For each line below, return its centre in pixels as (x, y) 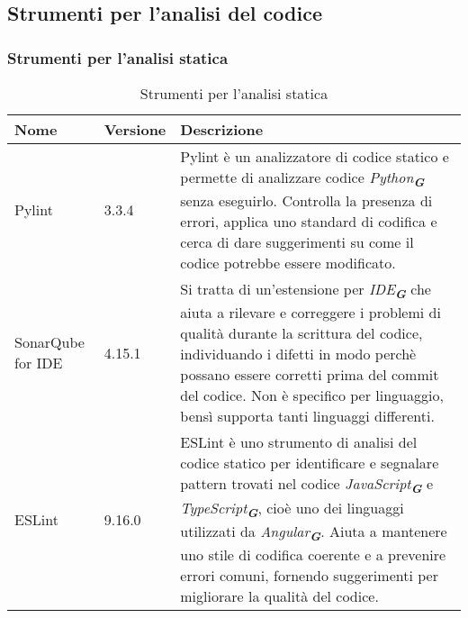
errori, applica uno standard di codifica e (309, 222)
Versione (135, 129)
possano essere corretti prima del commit (310, 375)
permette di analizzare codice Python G (302, 179)
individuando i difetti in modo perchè (298, 354)
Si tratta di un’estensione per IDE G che (306, 291)
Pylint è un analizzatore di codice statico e (315, 156)
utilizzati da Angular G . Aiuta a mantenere (314, 532)
